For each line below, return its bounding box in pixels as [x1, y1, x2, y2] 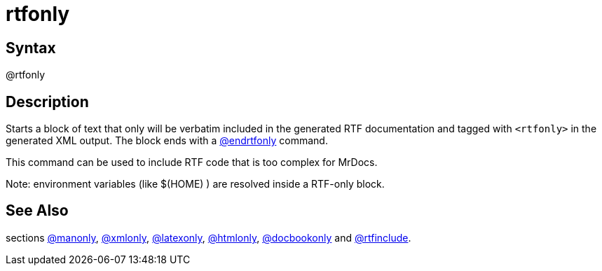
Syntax [6, 39, 56, 57]
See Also [6, 202, 69, 220]
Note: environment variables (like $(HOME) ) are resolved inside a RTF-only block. [6, 178, 385, 190]
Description [6, 92, 89, 111]
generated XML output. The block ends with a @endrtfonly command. [6, 134, 328, 147]
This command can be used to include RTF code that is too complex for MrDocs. [6, 156, 378, 169]
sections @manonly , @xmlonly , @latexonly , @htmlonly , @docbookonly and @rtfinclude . [6, 231, 411, 244]
